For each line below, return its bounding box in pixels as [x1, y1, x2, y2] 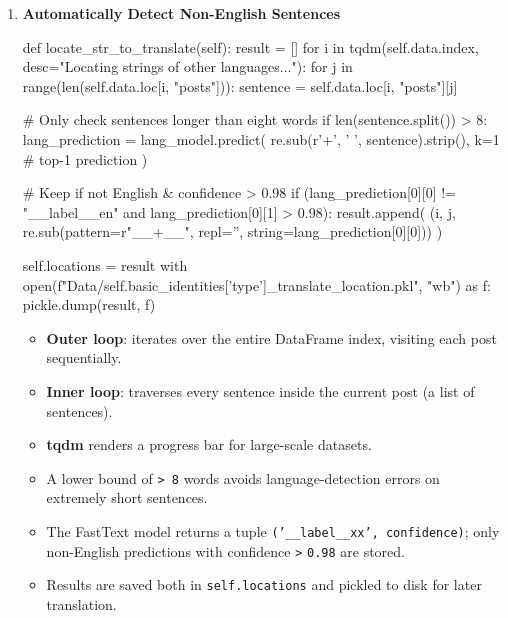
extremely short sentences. [46, 487, 208, 508]
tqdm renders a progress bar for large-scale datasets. [46, 434, 372, 455]
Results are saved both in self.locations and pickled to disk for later [46, 574, 482, 595]
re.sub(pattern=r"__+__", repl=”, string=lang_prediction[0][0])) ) [22, 221, 443, 242]
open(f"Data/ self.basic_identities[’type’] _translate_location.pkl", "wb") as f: [22, 274, 491, 295]
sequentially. [46, 347, 122, 368]
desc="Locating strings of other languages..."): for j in [22, 56, 353, 77]
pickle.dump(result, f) [22, 294, 156, 315]
